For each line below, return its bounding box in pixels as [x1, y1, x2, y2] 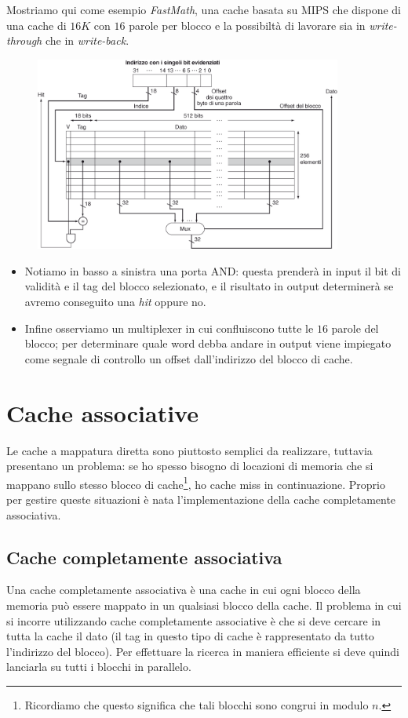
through [6, 32, 42, 49]
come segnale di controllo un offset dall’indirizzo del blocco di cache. [24, 350, 353, 366]
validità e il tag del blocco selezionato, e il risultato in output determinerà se [24, 278, 394, 294]
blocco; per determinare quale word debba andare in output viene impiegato [24, 335, 392, 352]
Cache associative [6, 396, 199, 428]
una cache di [6, 16, 67, 33]
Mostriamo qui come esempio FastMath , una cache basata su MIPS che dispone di [6, 2, 401, 17]
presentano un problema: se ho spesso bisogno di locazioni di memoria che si [6, 457, 373, 474]
